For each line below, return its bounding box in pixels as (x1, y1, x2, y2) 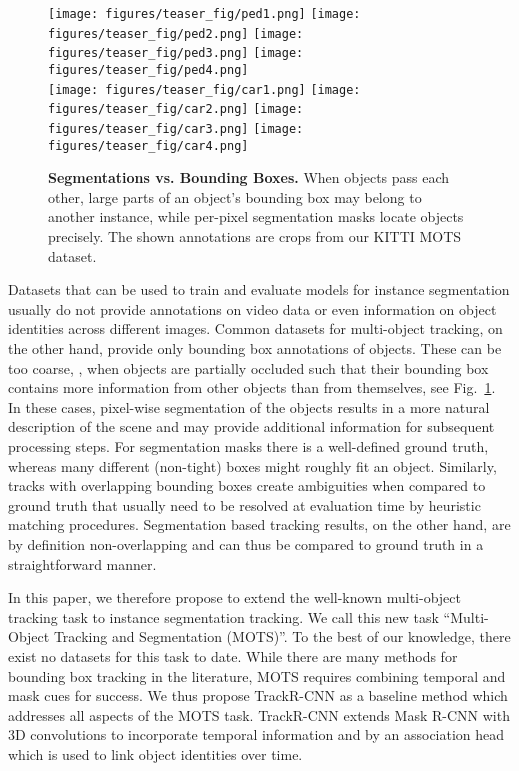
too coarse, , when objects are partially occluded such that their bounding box (8, 357, 489, 378)
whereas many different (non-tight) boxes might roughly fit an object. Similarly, (8, 455, 497, 476)
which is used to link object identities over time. (8, 743, 303, 764)
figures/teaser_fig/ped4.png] (48, 62, 249, 77)
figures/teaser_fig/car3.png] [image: (48, 121, 304, 136)
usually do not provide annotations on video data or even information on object (8, 298, 497, 319)
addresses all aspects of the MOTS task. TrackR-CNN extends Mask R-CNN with (8, 704, 510, 725)
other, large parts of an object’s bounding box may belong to (48, 186, 422, 207)
